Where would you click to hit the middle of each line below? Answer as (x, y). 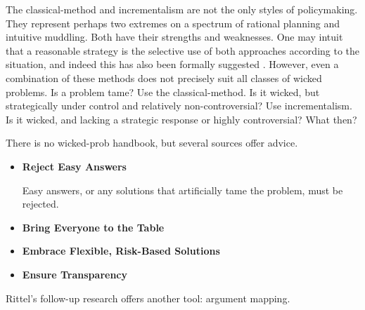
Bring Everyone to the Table (93, 227)
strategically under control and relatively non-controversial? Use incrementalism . (179, 106)
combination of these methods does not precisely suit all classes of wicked (164, 77)
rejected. (40, 204)
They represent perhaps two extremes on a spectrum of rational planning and (173, 23)
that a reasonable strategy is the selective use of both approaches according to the (183, 50)
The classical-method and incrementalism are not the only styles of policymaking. (182, 9)
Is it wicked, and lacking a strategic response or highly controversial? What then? (181, 119)
